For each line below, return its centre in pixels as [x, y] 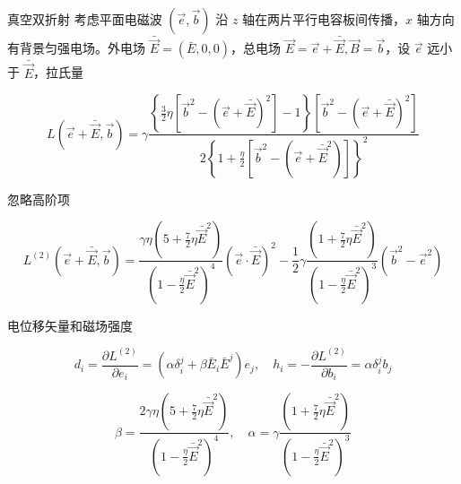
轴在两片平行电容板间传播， [324, 19]
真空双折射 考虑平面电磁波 [85, 19]
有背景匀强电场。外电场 [76, 48]
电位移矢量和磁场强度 [70, 325]
